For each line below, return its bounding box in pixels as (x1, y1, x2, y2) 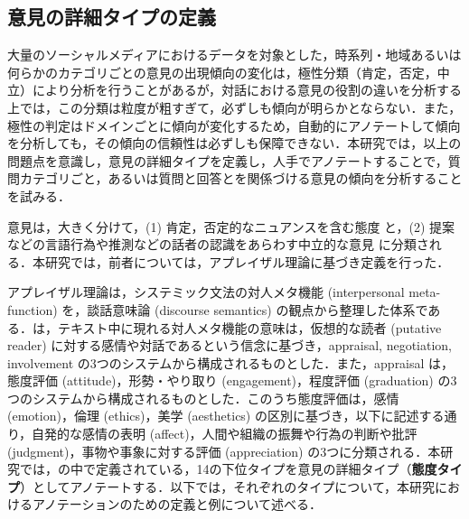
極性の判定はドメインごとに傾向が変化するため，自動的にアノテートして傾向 (7, 116, 461, 134)
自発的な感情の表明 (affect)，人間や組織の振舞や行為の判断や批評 (32, 424, 417, 443)
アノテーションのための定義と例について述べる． (32, 495, 323, 514)
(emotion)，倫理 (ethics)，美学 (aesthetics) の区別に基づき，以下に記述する (7, 406, 445, 425)
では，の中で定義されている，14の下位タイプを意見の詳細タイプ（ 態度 (19, 459, 437, 478)
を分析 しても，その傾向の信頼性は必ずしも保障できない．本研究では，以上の (7, 134, 462, 153)
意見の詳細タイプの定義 (7, 3, 216, 31)
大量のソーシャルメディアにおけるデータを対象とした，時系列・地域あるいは (7, 45, 462, 64)
